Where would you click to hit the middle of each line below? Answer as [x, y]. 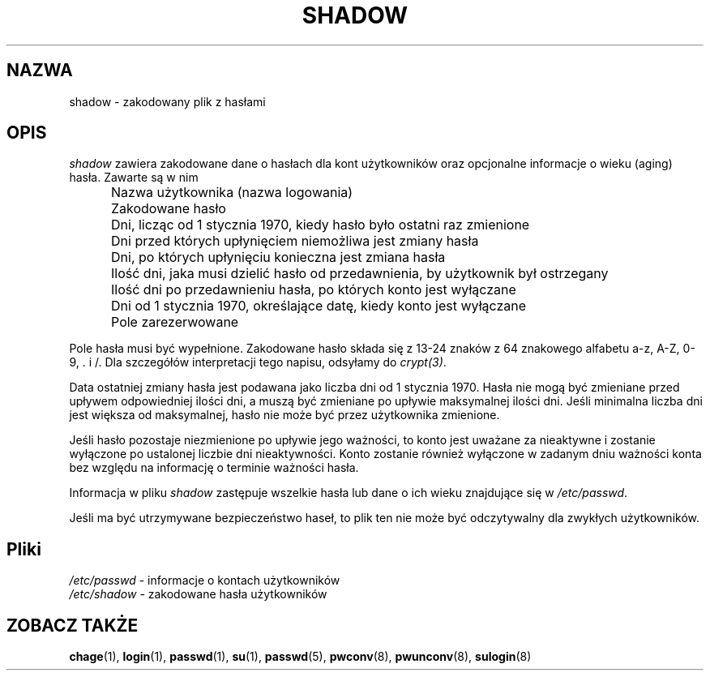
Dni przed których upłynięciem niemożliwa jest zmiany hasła [295, 241]
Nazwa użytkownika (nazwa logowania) [232, 193]
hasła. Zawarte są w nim [134, 178]
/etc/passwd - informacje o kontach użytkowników [205, 581]
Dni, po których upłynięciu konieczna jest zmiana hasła [278, 257]
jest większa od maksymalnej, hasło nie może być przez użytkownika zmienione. [284, 415]
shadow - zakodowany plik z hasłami [167, 101]
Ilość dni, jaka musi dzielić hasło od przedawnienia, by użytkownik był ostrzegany [360, 274]
